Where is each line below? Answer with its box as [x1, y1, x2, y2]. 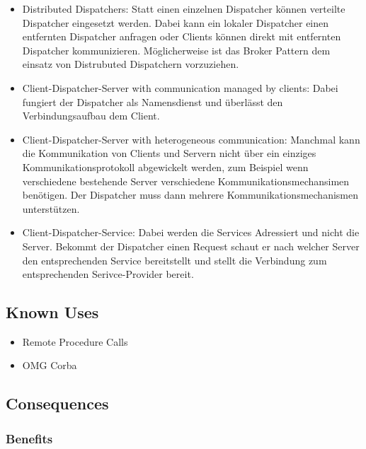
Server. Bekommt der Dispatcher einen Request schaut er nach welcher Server [22, 238, 360, 253]
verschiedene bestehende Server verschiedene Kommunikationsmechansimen [22, 173, 350, 188]
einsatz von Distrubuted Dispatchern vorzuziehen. [22, 57, 239, 71]
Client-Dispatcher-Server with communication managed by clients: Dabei [22, 80, 338, 95]
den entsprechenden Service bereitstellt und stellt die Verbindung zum [22, 252, 327, 267]
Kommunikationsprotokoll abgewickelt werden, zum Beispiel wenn [22, 159, 309, 174]
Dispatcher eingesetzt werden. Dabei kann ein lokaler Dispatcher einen [22, 15, 329, 30]
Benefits [6, 429, 53, 447]
